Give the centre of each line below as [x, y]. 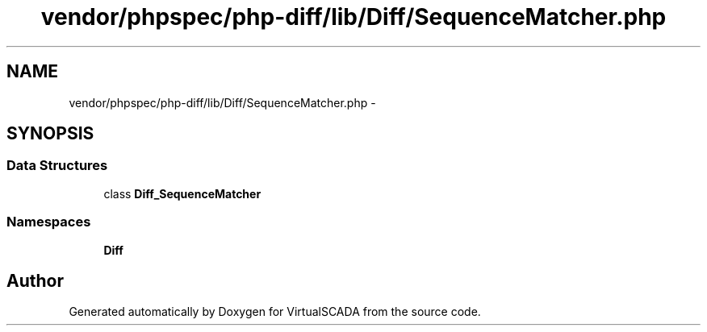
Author [35, 280]
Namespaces [49, 222]
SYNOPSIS [50, 134]
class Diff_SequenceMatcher [182, 193]
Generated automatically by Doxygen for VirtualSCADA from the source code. [275, 312]
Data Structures [57, 166]
